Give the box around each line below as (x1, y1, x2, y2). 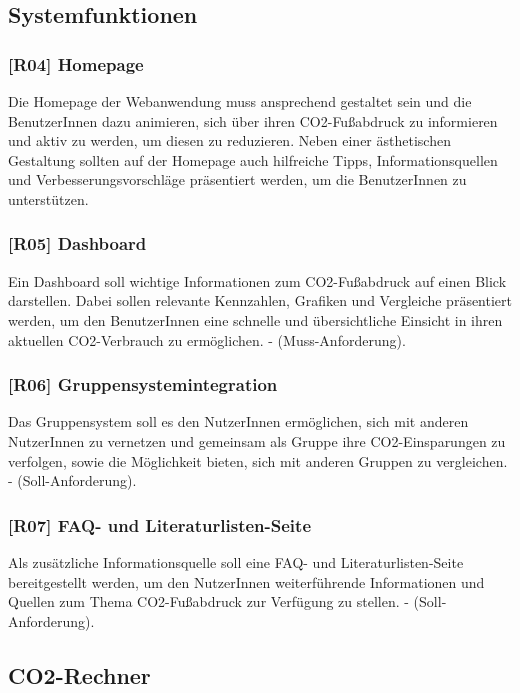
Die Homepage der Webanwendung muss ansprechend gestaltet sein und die (8, 91, 472, 111)
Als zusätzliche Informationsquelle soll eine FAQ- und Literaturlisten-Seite (8, 551, 464, 572)
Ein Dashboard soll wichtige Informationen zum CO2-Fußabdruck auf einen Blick (8, 270, 507, 291)
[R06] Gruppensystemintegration (8, 372, 278, 397)
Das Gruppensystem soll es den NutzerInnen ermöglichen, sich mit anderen (8, 411, 469, 432)
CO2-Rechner (8, 659, 151, 690)
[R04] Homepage (8, 51, 144, 76)
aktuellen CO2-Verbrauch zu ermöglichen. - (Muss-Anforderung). (8, 329, 406, 350)
